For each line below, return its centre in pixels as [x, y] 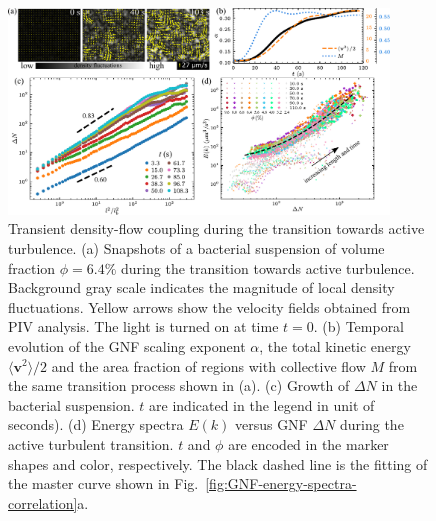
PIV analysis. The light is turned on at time [143, 326]
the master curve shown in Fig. [103, 483]
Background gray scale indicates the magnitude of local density [201, 287]
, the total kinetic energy [335, 345]
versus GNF [271, 424]
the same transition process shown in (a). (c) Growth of [179, 385]
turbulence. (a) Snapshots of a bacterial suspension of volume [196, 248]
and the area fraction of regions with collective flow [208, 365]
